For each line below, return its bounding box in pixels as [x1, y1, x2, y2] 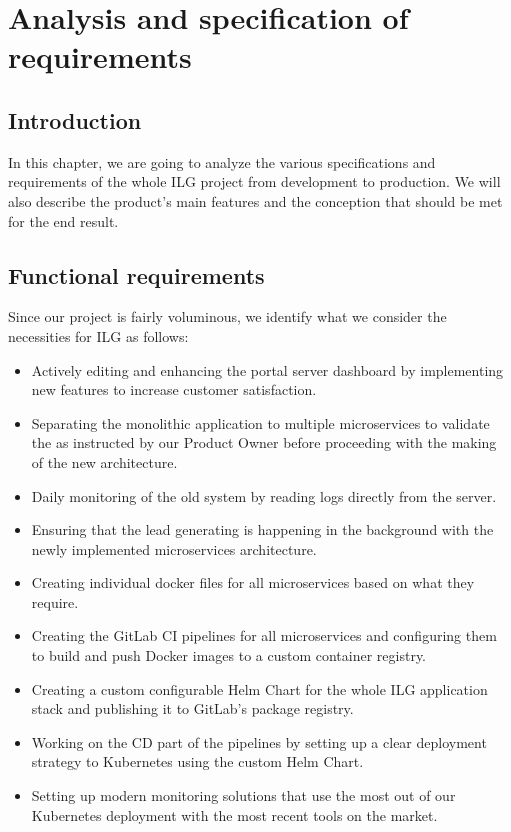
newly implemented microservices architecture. [31, 538, 317, 559]
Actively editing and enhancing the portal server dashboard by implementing [31, 359, 504, 380]
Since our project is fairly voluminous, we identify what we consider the [8, 306, 447, 327]
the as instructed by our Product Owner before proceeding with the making [31, 432, 497, 453]
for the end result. [8, 210, 119, 231]
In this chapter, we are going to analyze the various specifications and [8, 151, 436, 172]
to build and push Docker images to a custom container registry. [31, 645, 427, 666]
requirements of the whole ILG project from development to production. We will [8, 171, 501, 192]
